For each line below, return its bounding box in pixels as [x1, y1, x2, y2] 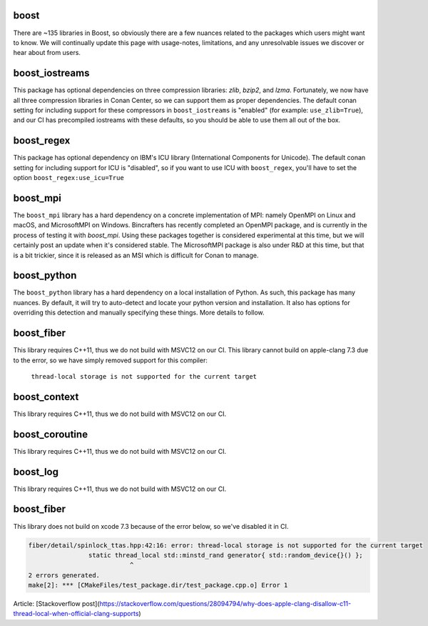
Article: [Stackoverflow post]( [13, 600, 100, 608]
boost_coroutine [13, 428, 88, 440]
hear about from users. [13, 49, 81, 57]
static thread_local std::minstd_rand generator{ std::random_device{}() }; [88, 551, 363, 559]
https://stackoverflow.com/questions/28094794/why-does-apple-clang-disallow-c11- [99, 600, 352, 608]
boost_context [13, 390, 79, 403]
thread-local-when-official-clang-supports [13, 610, 139, 618]
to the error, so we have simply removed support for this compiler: [13, 356, 208, 364]
